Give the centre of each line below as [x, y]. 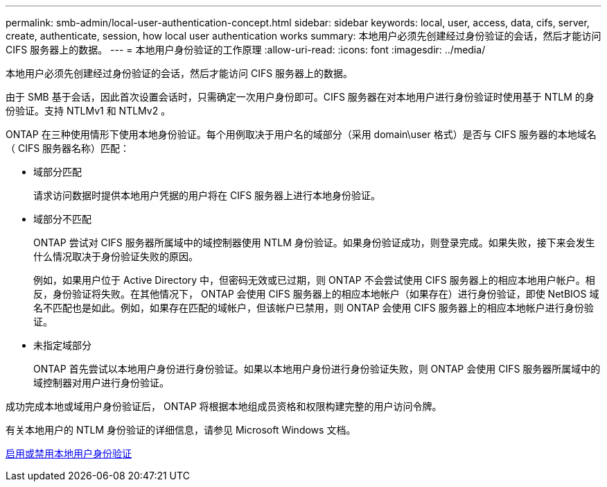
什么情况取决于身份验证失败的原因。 [116, 256]
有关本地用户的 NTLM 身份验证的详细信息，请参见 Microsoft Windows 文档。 [181, 430]
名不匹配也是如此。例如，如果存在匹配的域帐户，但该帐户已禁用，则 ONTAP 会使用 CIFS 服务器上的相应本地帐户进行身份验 [314, 308]
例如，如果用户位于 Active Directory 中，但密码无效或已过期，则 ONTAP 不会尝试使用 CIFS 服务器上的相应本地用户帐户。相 [314, 280]
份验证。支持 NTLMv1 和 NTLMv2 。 [88, 111]
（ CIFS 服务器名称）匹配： [68, 148]
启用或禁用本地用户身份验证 [69, 453]
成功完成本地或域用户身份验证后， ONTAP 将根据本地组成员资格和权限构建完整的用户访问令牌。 [224, 406]
